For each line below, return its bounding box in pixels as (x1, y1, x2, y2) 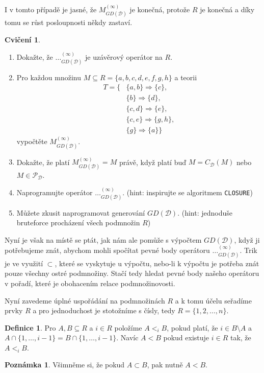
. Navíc (116, 332, 139, 343)
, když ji (234, 234, 260, 245)
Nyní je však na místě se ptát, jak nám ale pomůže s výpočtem (5, 234, 202, 245)
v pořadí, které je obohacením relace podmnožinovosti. (5, 277, 175, 288)
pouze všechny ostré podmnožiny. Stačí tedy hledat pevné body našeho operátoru (5, 268, 259, 278)
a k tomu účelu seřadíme (175, 295, 252, 306)
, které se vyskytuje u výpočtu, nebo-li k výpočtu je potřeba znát (55, 258, 259, 268)
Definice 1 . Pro (5, 322, 56, 333)
